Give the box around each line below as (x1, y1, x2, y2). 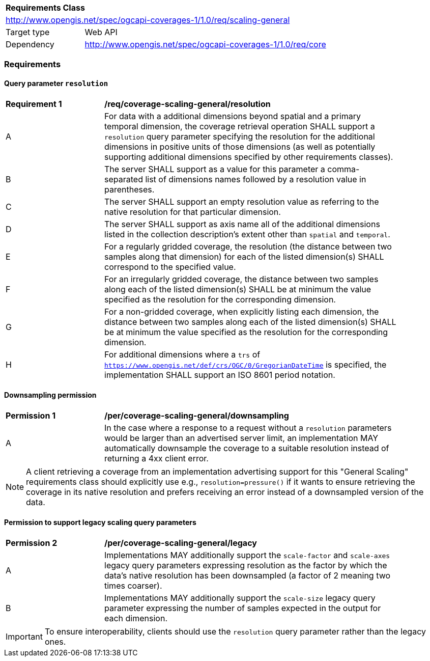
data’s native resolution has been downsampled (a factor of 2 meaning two (104, 570, 391, 581)
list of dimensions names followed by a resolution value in (145, 174, 366, 184)
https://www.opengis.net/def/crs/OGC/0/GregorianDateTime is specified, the (104, 359, 387, 370)
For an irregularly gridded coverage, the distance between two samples (104, 273, 379, 284)
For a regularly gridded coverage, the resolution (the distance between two (104, 241, 392, 252)
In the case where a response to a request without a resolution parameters (104, 422, 392, 433)
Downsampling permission (4, 391, 97, 400)
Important (6, 631, 43, 642)
